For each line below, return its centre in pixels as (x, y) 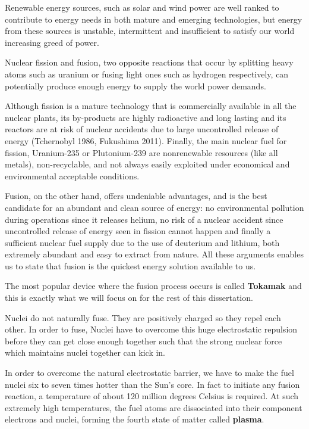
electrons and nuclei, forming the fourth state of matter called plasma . (135, 419)
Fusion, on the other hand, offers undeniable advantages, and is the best (136, 196)
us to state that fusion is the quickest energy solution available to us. (130, 265)
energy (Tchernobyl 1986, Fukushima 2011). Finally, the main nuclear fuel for (146, 140)
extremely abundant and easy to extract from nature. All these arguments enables (154, 254)
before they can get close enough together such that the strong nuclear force (144, 341)
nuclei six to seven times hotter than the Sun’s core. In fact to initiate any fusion (152, 384)
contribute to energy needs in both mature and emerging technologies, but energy (154, 19)
